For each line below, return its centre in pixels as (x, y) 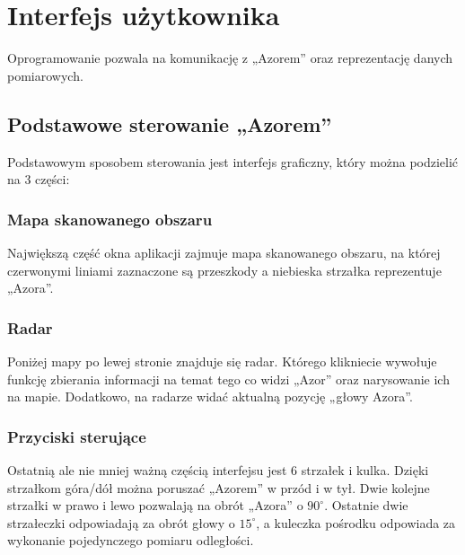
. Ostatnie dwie (366, 505)
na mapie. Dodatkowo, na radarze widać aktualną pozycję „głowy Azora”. (210, 396)
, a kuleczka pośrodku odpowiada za (356, 522)
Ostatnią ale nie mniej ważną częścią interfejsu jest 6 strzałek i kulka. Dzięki (218, 469)
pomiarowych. (45, 75)
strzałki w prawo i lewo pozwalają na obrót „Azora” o (155, 505)
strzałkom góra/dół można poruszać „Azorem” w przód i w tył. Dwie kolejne (219, 487)
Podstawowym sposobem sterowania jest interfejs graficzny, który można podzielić (233, 161)
